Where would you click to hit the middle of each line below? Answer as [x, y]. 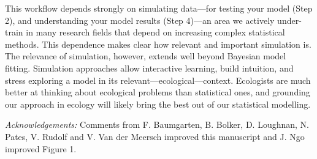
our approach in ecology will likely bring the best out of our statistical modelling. [158, 104]
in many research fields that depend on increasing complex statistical [155, 32]
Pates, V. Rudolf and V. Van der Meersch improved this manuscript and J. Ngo [155, 136]
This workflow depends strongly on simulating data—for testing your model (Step [159, 8]
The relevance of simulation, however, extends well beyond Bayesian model [146, 56]
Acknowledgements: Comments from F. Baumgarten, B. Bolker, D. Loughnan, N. [157, 124]
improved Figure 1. [41, 148]
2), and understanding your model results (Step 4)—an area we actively [140, 20]
